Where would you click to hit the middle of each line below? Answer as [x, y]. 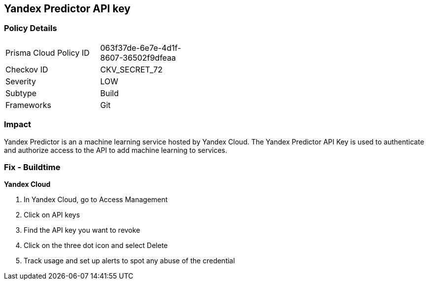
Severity [21, 81]
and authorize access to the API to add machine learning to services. [116, 150]
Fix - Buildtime [32, 167]
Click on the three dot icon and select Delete [96, 246]
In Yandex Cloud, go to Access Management [96, 200]
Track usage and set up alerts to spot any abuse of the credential [129, 261]
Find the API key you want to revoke [82, 230]
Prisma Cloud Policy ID [48, 53]
